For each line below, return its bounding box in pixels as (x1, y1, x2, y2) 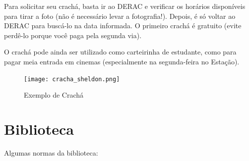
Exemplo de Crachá (24, 90, 84, 100)
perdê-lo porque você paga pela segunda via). (4, 30, 142, 40)
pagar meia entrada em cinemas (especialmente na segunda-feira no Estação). (4, 56, 240, 66)
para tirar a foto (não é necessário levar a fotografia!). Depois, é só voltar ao (4, 10, 236, 21)
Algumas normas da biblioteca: (4, 147, 98, 158)
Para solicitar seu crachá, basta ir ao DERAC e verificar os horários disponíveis (4, 1, 246, 11)
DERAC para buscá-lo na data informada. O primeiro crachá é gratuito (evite (4, 20, 242, 31)
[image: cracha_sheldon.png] (24, 75, 120, 83)
